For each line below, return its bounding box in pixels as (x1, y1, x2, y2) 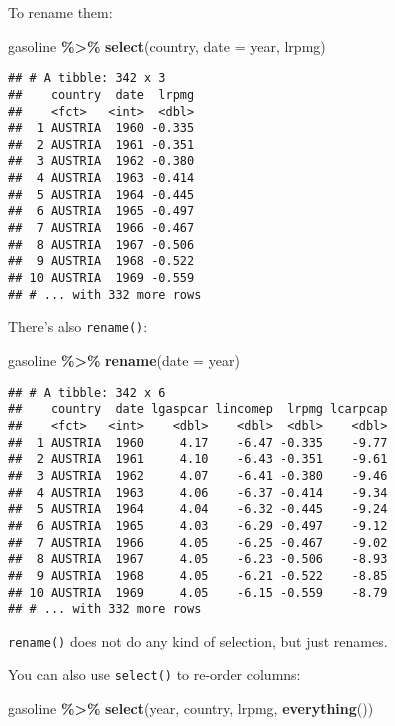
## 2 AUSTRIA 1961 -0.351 (8, 137, 195, 152)
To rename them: (8, 2, 113, 22)
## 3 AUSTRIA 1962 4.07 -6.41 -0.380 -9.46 (8, 468, 388, 483)
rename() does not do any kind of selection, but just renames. (8, 630, 388, 651)
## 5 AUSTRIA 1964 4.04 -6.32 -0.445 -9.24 (8, 502, 388, 517)
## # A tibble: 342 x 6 (8, 385, 166, 400)
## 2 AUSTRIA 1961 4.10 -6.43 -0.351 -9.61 (8, 452, 388, 467)
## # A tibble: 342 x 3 (8, 71, 166, 86)
